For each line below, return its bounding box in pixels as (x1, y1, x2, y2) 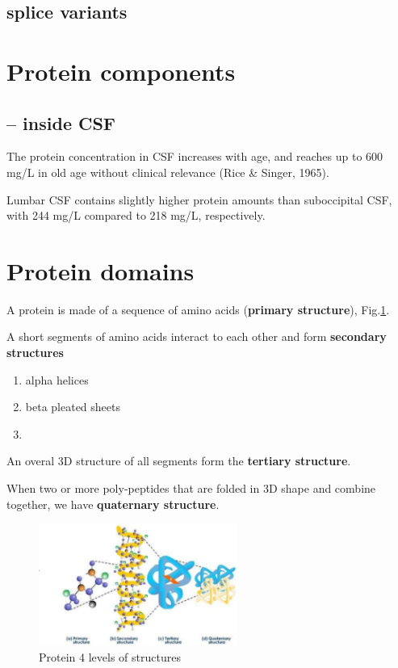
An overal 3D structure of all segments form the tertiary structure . (6, 452, 351, 469)
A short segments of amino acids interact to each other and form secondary (6, 328, 387, 345)
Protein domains (6, 254, 195, 287)
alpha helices (25, 371, 89, 388)
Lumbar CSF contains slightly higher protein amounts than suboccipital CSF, (6, 191, 392, 208)
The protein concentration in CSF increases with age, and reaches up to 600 (6, 148, 383, 165)
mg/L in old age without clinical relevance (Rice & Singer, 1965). (6, 163, 329, 180)
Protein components (6, 54, 236, 87)
